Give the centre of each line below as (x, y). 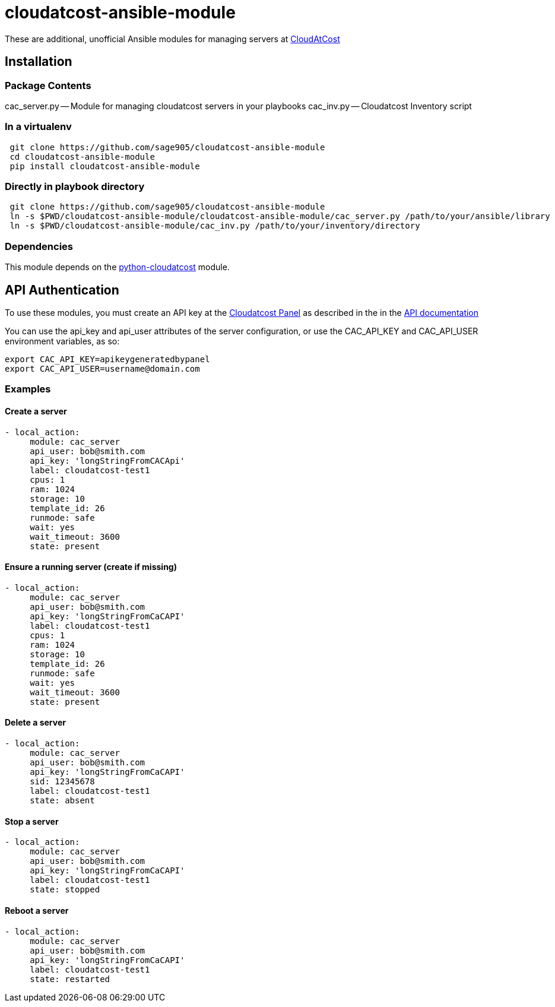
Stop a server (32, 821)
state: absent (62, 801)
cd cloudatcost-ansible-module (82, 156)
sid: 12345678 (62, 782)
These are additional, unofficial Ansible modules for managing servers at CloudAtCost (172, 39)
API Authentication (62, 290)
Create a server (36, 411)
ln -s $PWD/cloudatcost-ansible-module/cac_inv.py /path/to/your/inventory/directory (215, 226)
